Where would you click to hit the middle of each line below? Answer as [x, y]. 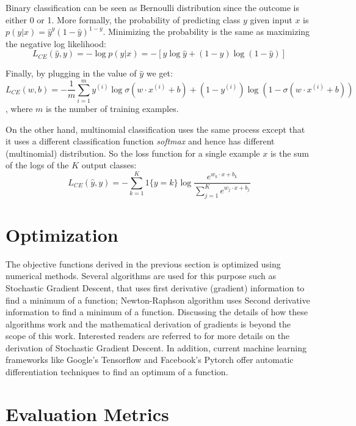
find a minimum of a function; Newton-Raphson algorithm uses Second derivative [158, 300]
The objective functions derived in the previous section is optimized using [143, 263]
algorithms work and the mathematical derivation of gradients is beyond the [148, 323]
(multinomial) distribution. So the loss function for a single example [133, 153]
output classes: [109, 165]
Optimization [62, 234]
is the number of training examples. [112, 109]
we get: [159, 73]
